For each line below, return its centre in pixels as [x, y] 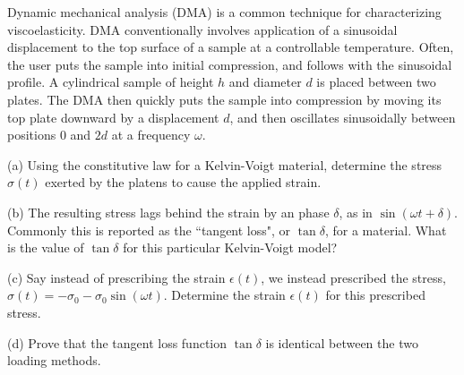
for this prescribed [375, 295]
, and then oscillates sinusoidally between [343, 117]
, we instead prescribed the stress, [353, 277]
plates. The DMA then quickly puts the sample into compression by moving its [224, 99]
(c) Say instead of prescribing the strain [116, 277]
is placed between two [376, 82]
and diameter [265, 82]
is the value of [46, 247]
